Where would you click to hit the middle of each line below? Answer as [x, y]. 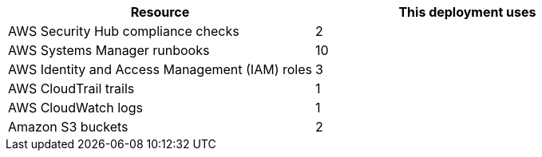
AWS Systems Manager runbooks [109, 50]
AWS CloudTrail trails [71, 88]
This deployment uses [467, 12]
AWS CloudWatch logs [75, 108]
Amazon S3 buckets [68, 127]
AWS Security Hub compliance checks [124, 31]
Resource [160, 12]
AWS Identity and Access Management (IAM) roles [160, 69]
